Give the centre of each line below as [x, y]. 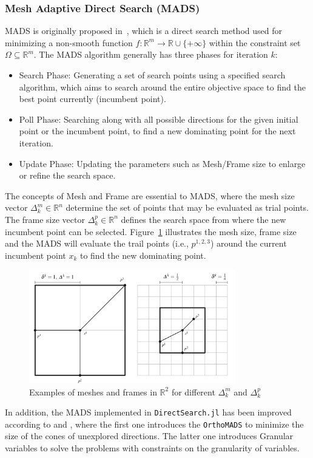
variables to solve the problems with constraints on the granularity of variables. [152, 448]
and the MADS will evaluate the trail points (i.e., [97, 243]
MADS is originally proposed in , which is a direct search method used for [143, 31]
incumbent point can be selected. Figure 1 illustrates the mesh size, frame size [151, 231]
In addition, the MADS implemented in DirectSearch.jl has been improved [148, 412]
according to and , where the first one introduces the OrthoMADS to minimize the [154, 424]
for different [193, 391]
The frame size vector [45, 219]
